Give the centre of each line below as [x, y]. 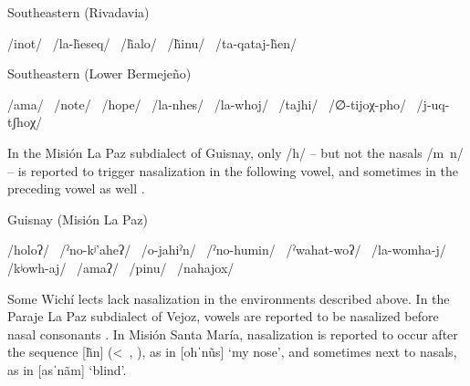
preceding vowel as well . [76, 188]
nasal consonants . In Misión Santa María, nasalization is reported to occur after [233, 334]
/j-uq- [433, 104]
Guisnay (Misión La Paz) [78, 219]
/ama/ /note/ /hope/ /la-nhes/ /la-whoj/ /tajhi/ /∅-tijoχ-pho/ [207, 104]
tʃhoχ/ [25, 122]
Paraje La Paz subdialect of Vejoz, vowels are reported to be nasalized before [223, 316]
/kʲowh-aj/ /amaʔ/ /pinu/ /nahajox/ [121, 267]
